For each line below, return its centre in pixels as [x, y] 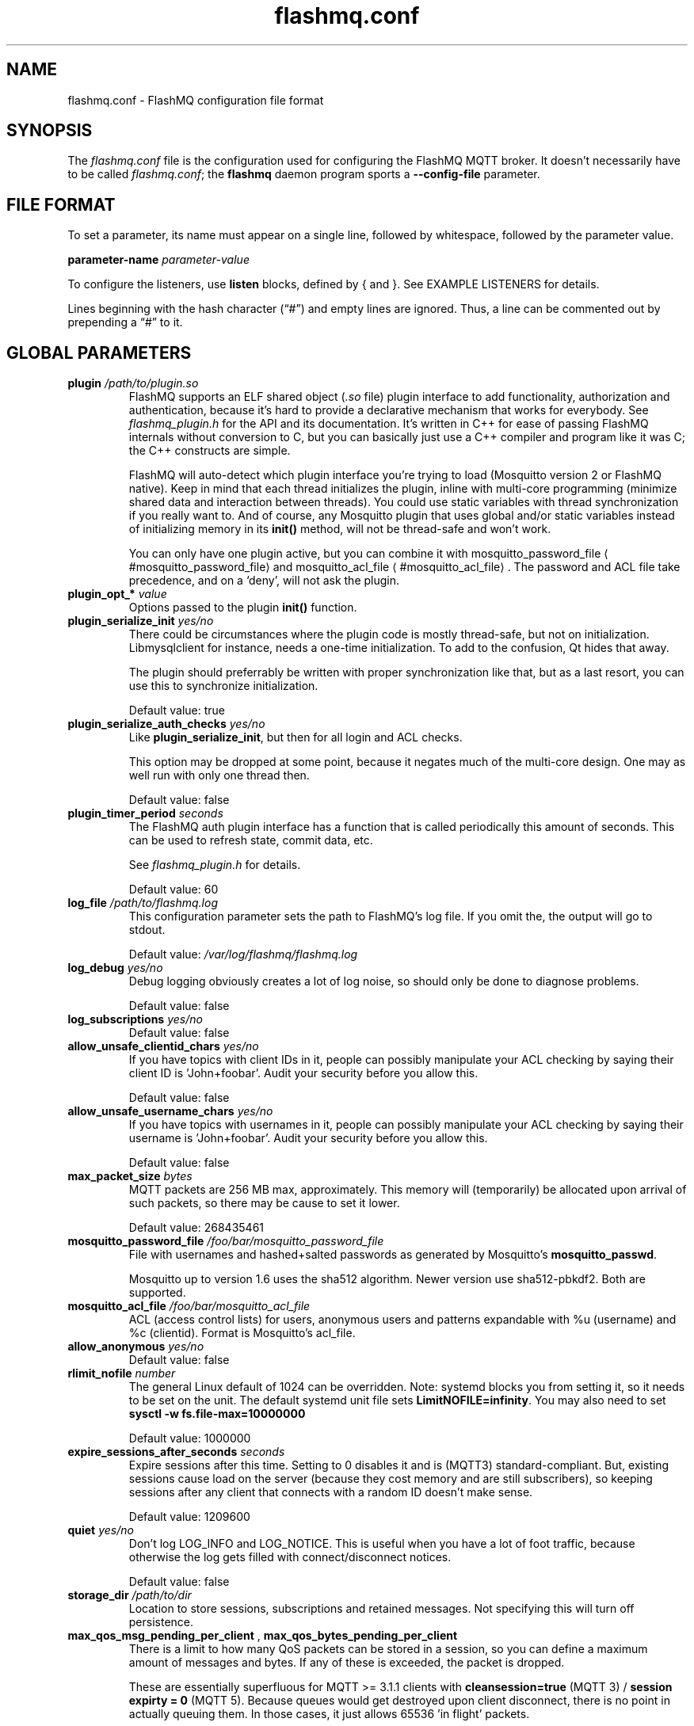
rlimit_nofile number [122, 1374]
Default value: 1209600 [189, 1517]
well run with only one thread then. [219, 775]
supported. [157, 1293]
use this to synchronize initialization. [223, 686]
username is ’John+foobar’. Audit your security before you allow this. [308, 1138]
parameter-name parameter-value [158, 260]
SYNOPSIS [50, 131]
